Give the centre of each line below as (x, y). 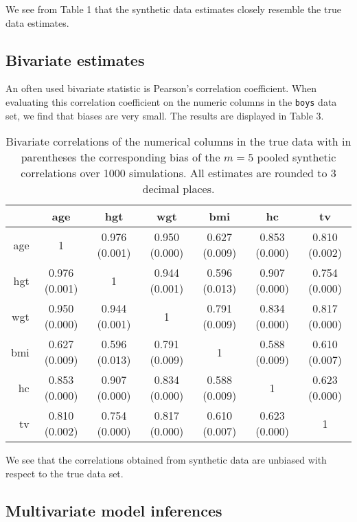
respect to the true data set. (65, 473)
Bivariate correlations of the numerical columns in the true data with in (178, 141)
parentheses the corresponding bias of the (120, 157)
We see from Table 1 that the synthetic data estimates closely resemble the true (173, 9)
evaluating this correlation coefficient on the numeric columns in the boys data (171, 101)
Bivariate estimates (75, 59)
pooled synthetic (297, 157)
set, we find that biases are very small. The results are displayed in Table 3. (165, 115)
